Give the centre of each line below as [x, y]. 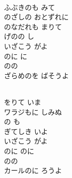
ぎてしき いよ [26, 131]
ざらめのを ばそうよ [36, 75]
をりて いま [23, 101]
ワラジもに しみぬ [33, 111]
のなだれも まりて [33, 26]
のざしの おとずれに [36, 17]
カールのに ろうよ [33, 170]
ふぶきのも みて [30, 7]
